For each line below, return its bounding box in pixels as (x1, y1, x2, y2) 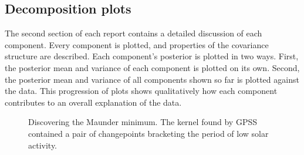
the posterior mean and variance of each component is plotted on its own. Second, (5, 61, 300, 73)
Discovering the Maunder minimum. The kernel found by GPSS (28, 116, 257, 128)
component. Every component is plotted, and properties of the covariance (5, 38, 269, 50)
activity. (28, 139, 58, 151)
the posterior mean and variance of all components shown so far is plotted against (5, 73, 299, 85)
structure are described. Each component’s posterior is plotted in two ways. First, (5, 50, 299, 62)
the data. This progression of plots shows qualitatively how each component (5, 85, 278, 97)
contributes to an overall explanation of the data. (5, 96, 182, 108)
